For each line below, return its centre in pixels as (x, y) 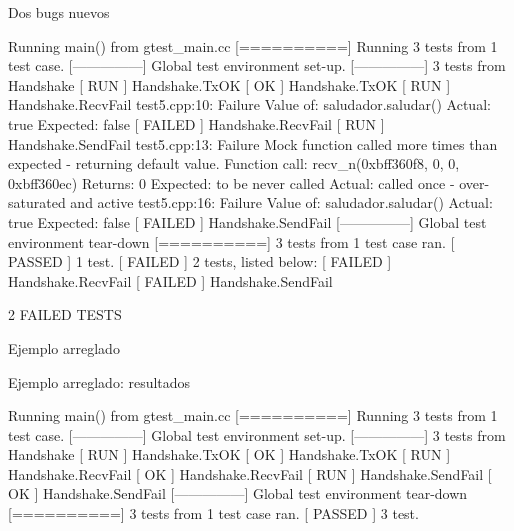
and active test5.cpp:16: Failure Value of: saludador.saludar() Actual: (281, 202)
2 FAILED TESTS (65, 314)
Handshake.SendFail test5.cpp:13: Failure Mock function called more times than (253, 143)
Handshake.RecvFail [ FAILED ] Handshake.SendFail (170, 280)
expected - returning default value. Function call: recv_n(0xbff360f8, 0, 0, (234, 163)
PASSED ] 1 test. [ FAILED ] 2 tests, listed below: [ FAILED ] (200, 261)
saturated (37, 202)
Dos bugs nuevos (59, 12)
